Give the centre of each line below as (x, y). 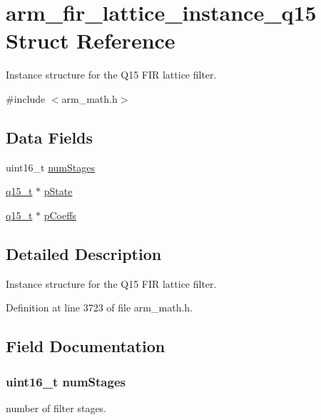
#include (26, 98)
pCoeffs (60, 215)
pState (58, 191)
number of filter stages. (56, 407)
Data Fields (50, 137)
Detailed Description (84, 253)
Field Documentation (86, 346)
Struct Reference (91, 40)
